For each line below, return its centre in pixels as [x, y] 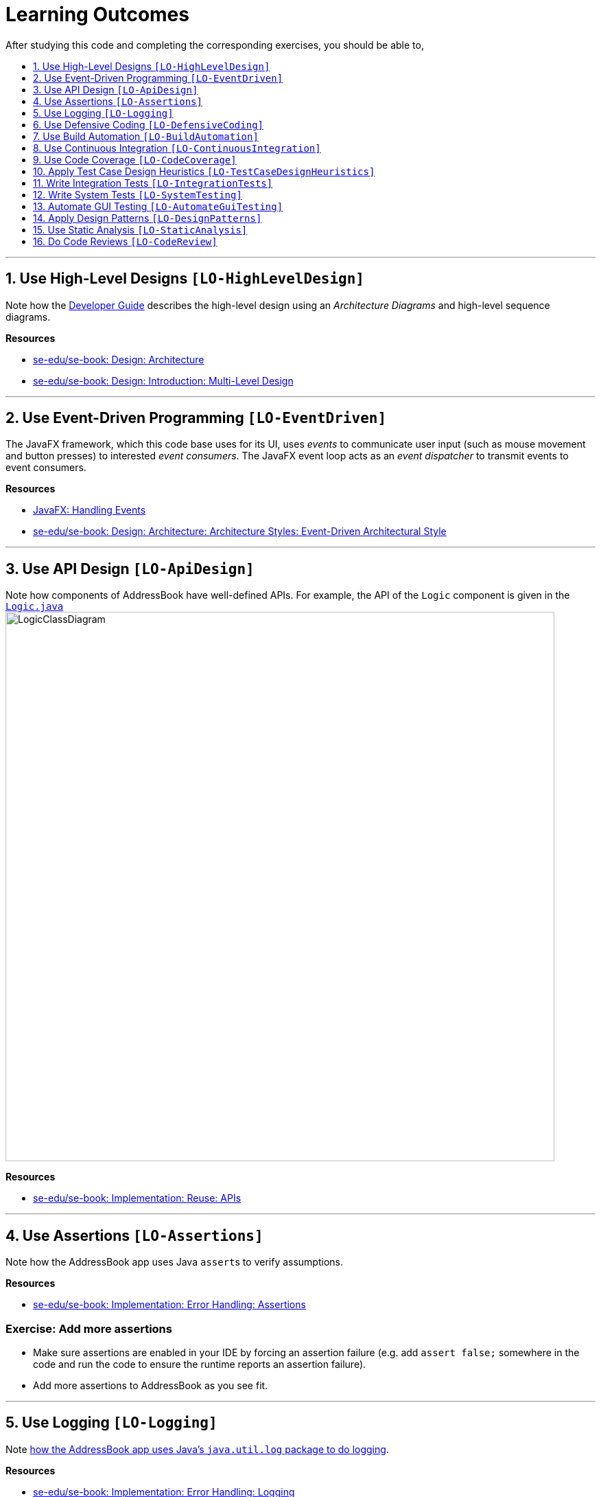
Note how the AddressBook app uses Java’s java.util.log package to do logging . [197, 1449]
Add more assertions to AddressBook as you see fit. [151, 1385]
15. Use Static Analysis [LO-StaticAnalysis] [140, 229]
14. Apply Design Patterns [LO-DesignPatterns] [148, 218]
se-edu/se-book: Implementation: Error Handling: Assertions [169, 1305]
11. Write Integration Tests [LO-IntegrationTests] [153, 183]
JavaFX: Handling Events [90, 510]
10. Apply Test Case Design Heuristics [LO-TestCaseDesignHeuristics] [204, 171]
